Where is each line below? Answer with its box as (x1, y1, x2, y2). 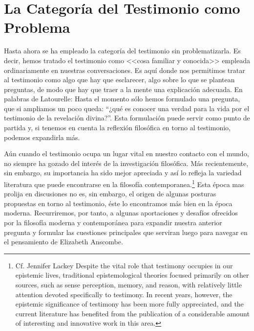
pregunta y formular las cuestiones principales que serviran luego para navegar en (4, 227, 248, 237)
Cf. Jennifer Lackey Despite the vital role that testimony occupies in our (15, 260, 233, 270)
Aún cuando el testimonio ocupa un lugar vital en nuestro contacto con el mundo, (4, 148, 249, 159)
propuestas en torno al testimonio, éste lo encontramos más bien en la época (4, 198, 233, 208)
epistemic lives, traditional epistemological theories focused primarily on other (15, 270, 249, 280)
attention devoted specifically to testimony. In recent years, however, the (15, 289, 233, 299)
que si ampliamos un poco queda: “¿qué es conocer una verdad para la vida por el (4, 103, 250, 113)
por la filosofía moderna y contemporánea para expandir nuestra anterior (4, 217, 222, 228)
